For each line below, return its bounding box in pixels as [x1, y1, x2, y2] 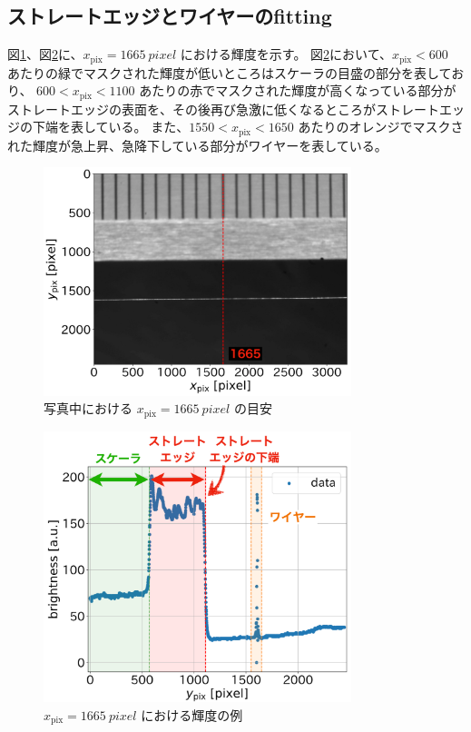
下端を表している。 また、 [32, 117, 190, 136]
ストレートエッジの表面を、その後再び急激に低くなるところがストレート [7, 99, 439, 118]
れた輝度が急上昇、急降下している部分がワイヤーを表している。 [7, 135, 388, 154]
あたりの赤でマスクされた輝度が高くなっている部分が [139, 81, 456, 100]
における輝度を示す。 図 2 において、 [180, 45, 392, 64]
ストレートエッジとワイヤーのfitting [7, 2, 332, 30]
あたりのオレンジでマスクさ [298, 117, 464, 136]
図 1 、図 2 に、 [7, 45, 83, 64]
